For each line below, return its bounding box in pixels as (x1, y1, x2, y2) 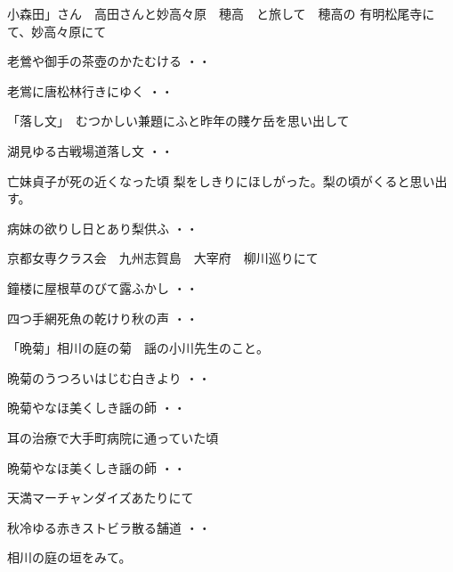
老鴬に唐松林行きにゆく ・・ (7, 81, 174, 100)
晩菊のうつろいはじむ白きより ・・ (7, 368, 211, 387)
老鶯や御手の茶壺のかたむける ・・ (7, 52, 211, 70)
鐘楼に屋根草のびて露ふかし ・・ (7, 278, 198, 297)
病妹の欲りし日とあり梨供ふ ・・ (7, 218, 198, 237)
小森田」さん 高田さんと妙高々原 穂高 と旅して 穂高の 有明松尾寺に (7, 4, 435, 22)
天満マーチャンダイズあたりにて (7, 488, 194, 507)
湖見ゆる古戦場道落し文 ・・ (7, 141, 174, 159)
